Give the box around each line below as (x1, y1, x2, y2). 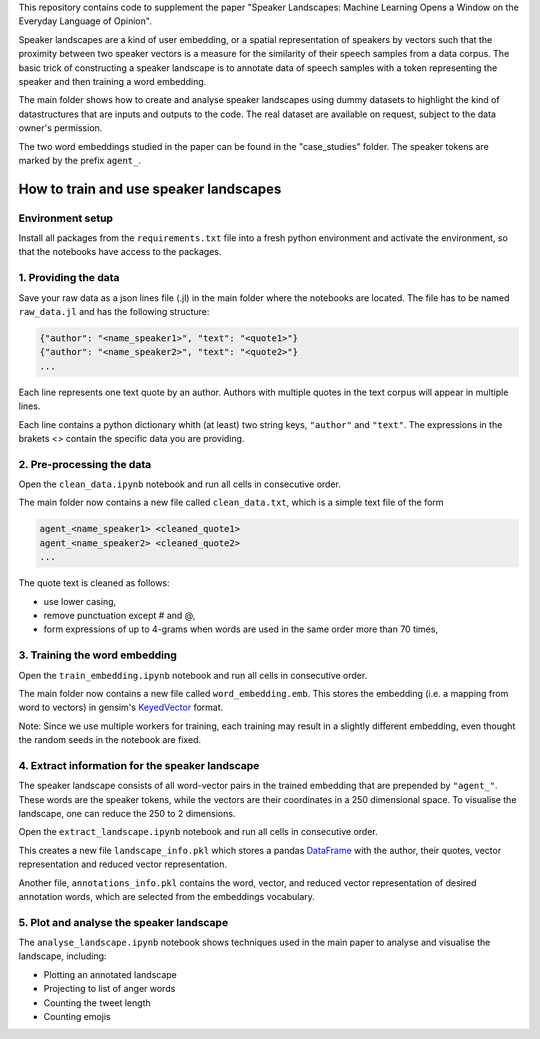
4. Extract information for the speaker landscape (18, 758, 260, 772)
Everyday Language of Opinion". (18, 15, 152, 27)
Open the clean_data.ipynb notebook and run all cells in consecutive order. (18, 478, 342, 490)
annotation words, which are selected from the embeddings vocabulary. (18, 890, 315, 902)
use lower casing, (43, 595, 117, 607)
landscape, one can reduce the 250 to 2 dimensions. (18, 807, 236, 819)
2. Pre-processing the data (18, 457, 152, 471)
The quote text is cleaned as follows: (18, 577, 170, 589)
